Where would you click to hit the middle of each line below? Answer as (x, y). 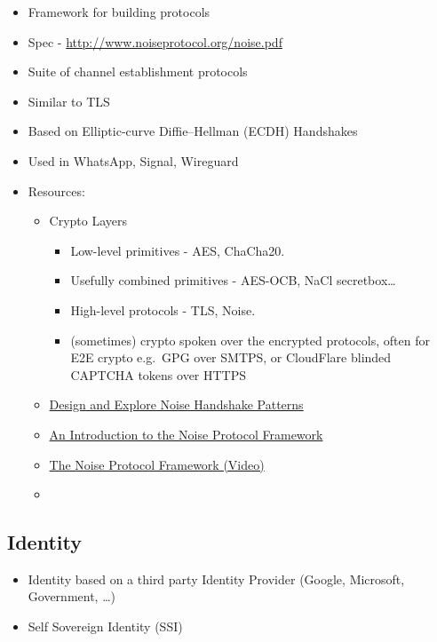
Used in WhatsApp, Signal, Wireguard (133, 160)
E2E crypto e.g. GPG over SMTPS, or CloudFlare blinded (231, 357)
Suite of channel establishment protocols (138, 71)
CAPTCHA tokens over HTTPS (159, 374)
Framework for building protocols (119, 12)
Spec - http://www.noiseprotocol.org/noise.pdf (155, 41)
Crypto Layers (88, 221)
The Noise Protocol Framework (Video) (157, 464)
